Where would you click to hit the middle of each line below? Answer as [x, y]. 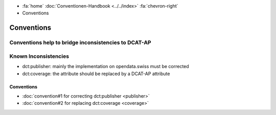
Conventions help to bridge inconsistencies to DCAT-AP [80, 42]
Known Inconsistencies [39, 56]
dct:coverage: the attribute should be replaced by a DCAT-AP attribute [96, 74]
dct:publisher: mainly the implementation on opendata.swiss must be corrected [106, 66]
